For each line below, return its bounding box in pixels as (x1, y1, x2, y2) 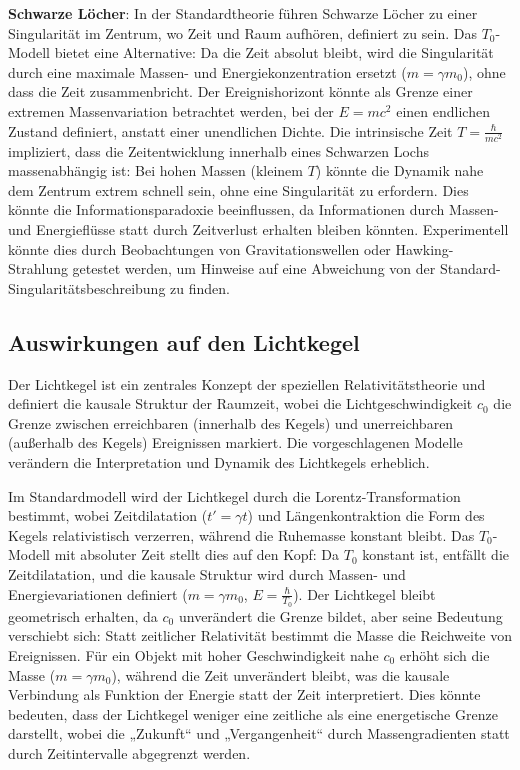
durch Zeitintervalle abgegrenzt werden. (8, 742, 251, 763)
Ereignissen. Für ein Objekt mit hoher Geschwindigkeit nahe (8, 645, 379, 666)
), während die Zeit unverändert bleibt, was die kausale (111, 664, 450, 685)
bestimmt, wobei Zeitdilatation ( (8, 505, 208, 526)
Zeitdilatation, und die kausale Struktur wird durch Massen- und (8, 564, 406, 584)
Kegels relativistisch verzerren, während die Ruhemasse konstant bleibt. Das (8, 524, 475, 545)
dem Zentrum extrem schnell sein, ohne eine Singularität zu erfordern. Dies (8, 179, 469, 200)
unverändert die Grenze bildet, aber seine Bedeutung (178, 605, 503, 626)
